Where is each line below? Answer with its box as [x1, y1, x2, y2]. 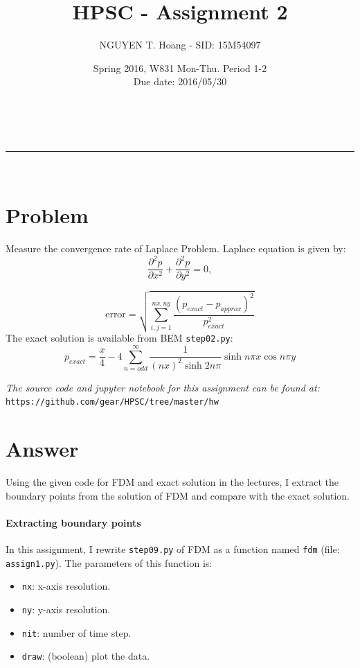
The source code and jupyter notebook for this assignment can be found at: [6, 380, 320, 394]
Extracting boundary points [6, 515, 141, 529]
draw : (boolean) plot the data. [21, 649, 150, 663]
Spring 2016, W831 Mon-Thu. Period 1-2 [93, 60, 267, 75]
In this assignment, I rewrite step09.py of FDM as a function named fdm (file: [6, 542, 340, 556]
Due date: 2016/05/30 [133, 74, 227, 89]
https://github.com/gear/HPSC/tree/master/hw [6, 397, 219, 407]
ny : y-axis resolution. [21, 602, 111, 617]
